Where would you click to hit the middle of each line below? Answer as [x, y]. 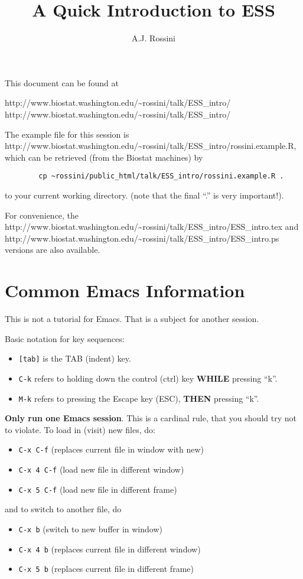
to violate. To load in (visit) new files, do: [80, 429]
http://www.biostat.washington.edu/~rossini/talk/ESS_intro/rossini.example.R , [151, 146]
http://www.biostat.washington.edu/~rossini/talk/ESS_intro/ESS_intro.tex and [152, 227]
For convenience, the [42, 215]
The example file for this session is [67, 134]
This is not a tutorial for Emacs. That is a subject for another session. [132, 319]
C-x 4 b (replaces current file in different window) [110, 549]
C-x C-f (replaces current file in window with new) [111, 449]
